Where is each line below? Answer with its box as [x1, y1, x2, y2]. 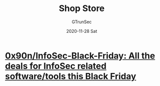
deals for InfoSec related [5, 60, 107, 72]
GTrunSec [71, 19, 92, 25]
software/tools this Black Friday [5, 71, 136, 82]
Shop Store [58, 3, 105, 14]
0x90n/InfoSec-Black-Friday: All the [5, 50, 156, 61]
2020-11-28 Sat [66, 28, 97, 34]
